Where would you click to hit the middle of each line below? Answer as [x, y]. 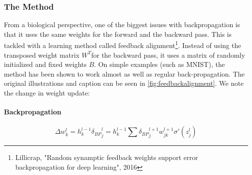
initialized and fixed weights [45, 64]
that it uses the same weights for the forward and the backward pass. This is [118, 34]
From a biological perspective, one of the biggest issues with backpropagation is [122, 24]
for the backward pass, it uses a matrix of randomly [168, 55]
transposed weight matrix [42, 55]
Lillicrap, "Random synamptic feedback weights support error [107, 157]
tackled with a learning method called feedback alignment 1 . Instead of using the [123, 45]
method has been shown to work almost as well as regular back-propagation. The [124, 73]
